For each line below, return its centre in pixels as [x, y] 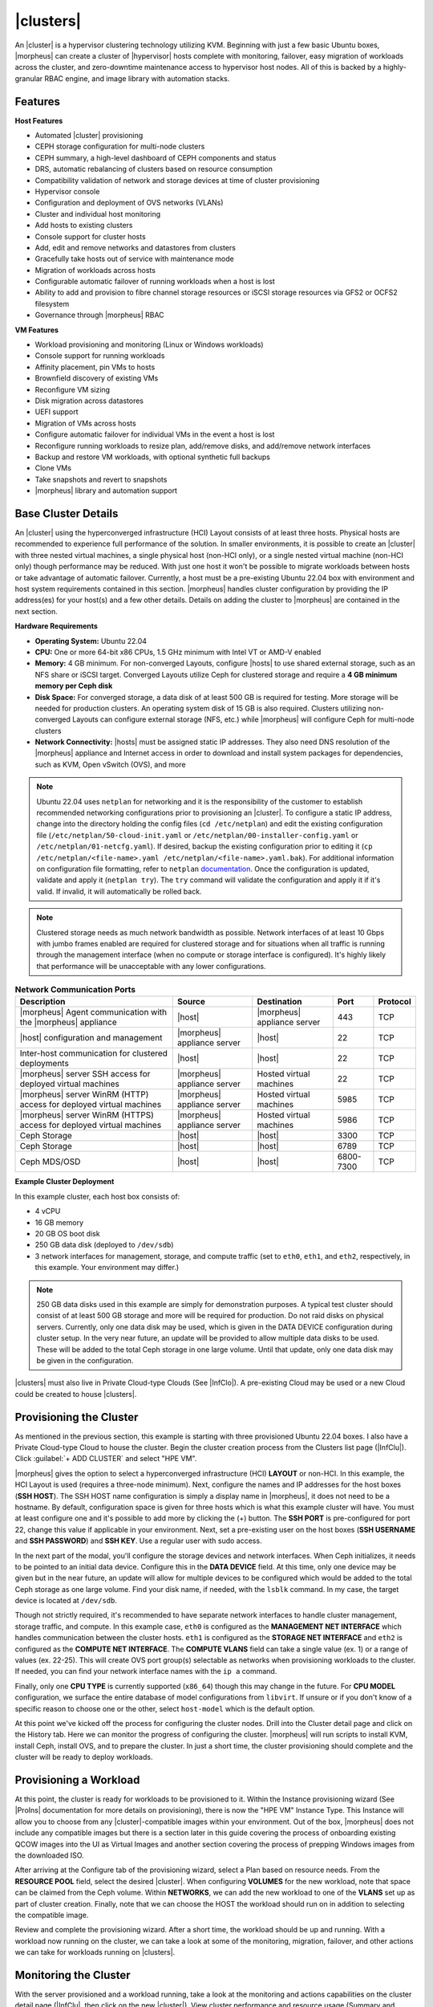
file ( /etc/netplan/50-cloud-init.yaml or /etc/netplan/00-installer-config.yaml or [197, 835]
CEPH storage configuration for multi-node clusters [120, 147]
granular [29, 78]
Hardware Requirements [56, 626]
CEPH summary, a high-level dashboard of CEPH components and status [156, 157]
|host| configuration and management [91, 1038]
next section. [36, 611]
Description [42, 1002]
